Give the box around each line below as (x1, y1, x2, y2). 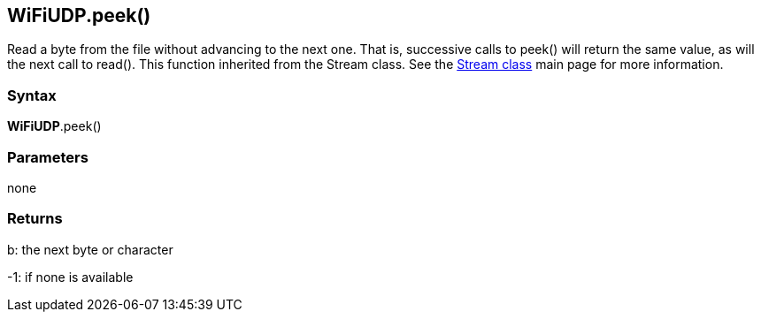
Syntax (7, 86, 57, 104)
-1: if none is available (7, 269, 134, 285)
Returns (7, 209, 63, 228)
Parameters (7, 148, 88, 166)
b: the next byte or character (7, 241, 173, 257)
